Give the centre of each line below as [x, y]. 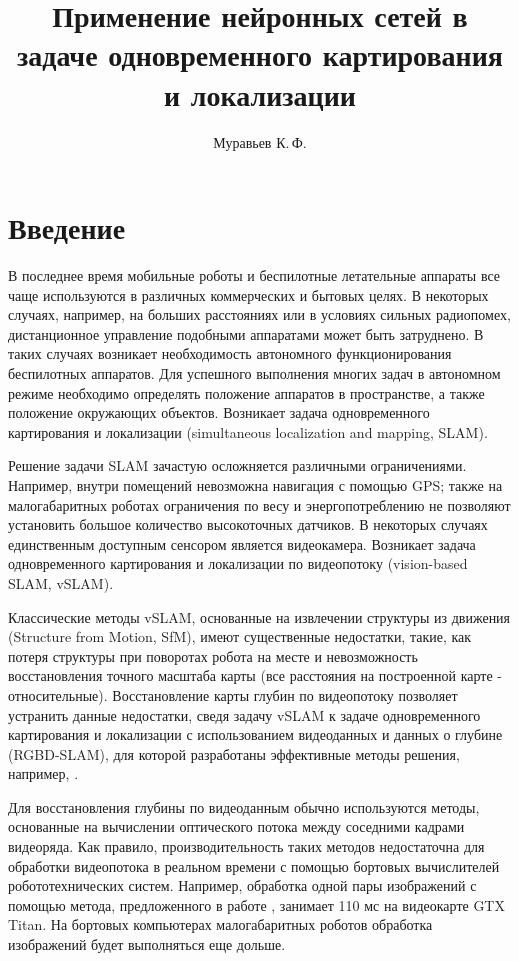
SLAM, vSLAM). [61, 582]
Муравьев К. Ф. [260, 141]
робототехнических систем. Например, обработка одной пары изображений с [242, 885]
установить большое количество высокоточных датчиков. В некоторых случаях [248, 524]
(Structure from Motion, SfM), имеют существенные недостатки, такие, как [240, 636]
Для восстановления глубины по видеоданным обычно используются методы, [244, 806]
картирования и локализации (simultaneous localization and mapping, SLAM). [248, 431]
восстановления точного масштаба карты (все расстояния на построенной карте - [255, 675]
